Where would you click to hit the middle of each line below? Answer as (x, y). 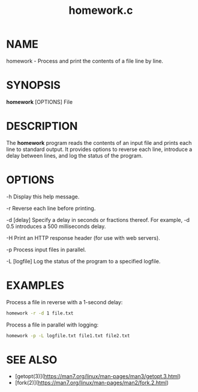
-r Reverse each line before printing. (51, 208)
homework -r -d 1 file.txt (40, 313)
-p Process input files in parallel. (46, 250)
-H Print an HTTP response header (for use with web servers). (83, 237)
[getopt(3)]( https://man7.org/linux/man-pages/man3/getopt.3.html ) (98, 376)
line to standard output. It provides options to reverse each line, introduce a (99, 149)
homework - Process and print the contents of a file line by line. (85, 61)
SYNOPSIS (34, 85)
